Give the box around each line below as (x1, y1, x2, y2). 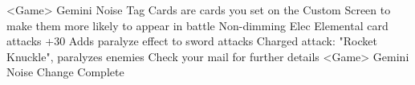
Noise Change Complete (6, 64, 124, 80)
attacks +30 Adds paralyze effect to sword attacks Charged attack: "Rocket (6, 33, 377, 49)
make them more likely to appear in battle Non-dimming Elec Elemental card (6, 17, 389, 33)
